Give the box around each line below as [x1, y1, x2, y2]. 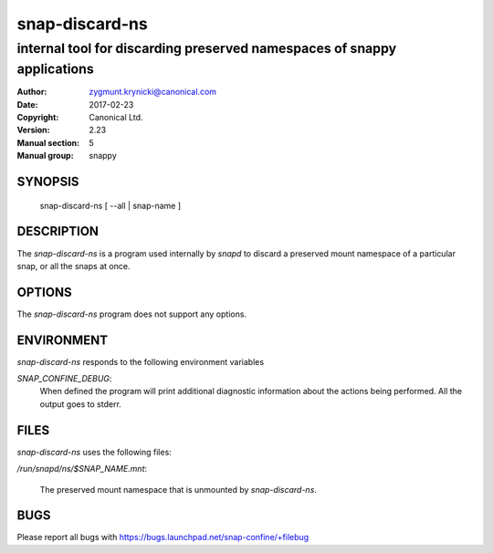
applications [16, 60, 95, 78]
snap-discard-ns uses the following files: [16, 446, 173, 457]
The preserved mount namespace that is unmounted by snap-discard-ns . [39, 484, 317, 495]
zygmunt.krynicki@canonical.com [89, 87, 217, 98]
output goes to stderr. [39, 398, 122, 410]
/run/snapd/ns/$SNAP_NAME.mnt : [16, 464, 148, 475]
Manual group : [16, 151, 74, 162]
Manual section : [16, 137, 80, 148]
